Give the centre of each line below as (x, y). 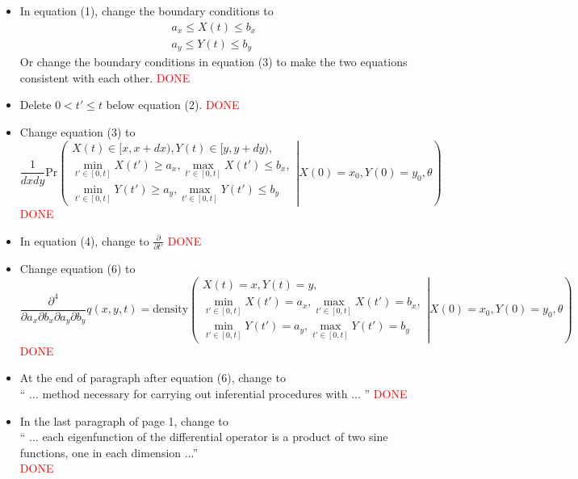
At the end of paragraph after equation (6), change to (153, 378)
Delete (36, 105)
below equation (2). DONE (173, 105)
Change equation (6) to (77, 269)
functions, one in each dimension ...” (109, 452)
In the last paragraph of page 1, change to (124, 420)
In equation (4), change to (84, 240)
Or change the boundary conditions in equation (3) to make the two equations (214, 62)
